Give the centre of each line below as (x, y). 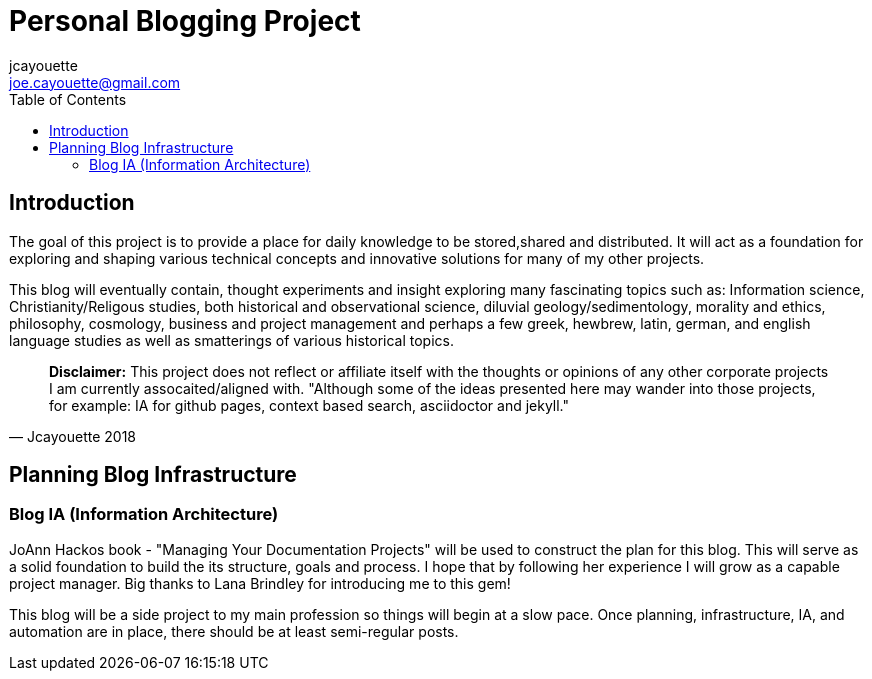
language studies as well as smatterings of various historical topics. (231, 340)
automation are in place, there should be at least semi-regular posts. (234, 631)
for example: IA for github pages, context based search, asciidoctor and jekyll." (309, 405)
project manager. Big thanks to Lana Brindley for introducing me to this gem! (260, 583)
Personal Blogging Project (185, 21)
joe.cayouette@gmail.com (95, 82)
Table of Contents (68, 99)
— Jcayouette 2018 (72, 436)
